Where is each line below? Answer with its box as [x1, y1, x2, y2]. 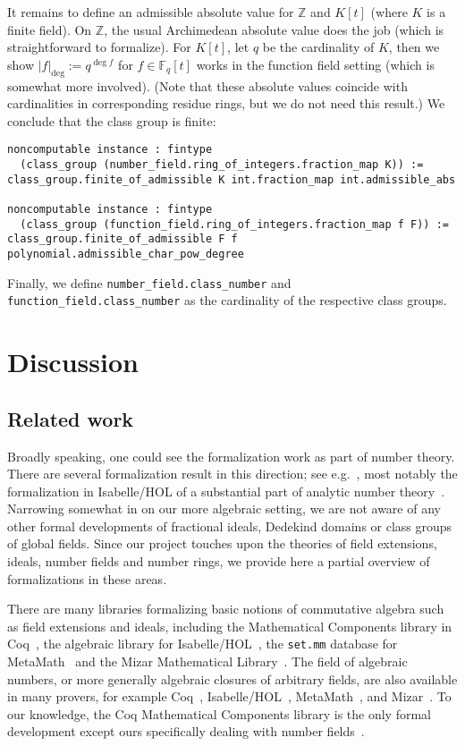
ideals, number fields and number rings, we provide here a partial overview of [7, 552, 430, 571]
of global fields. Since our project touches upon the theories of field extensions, [7, 534, 437, 553]
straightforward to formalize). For [7, 38, 191, 56]
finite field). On [7, 20, 92, 38]
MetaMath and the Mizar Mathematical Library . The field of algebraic [7, 652, 408, 671]
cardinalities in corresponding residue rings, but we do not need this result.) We [7, 94, 445, 113]
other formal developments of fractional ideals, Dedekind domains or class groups [7, 516, 452, 535]
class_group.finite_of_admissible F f [7, 233, 238, 246]
